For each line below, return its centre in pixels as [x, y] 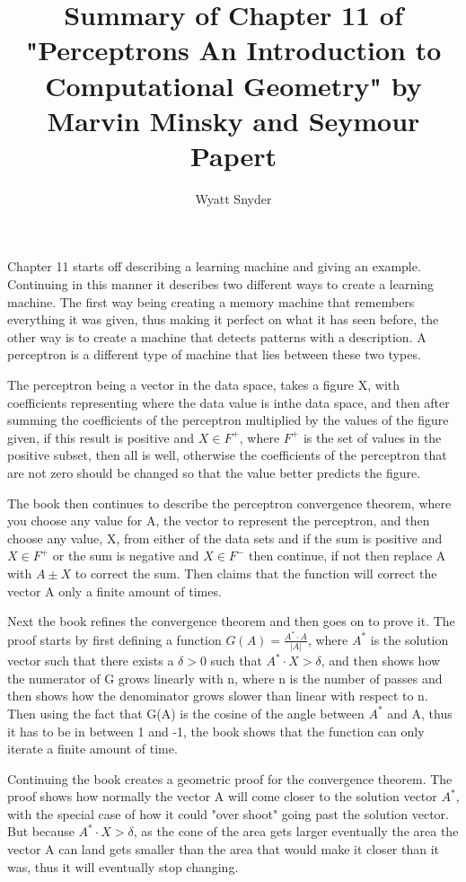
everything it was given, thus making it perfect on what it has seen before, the [223, 319]
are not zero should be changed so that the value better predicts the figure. [214, 472]
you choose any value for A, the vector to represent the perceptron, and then [219, 520]
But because [41, 831]
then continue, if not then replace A [347, 556]
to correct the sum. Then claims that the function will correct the [256, 573]
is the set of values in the [372, 437]
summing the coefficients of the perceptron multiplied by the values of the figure [228, 420]
